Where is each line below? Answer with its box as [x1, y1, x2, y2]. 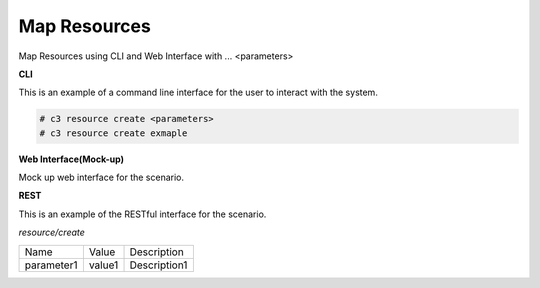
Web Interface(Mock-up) [18, 153, 125, 165]
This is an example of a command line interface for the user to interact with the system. [18, 86, 379, 99]
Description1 [129, 258, 188, 272]
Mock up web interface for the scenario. [18, 171, 185, 184]
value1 [88, 258, 119, 272]
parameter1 [24, 258, 78, 272]
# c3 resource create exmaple [39, 127, 188, 139]
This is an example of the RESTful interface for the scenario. [18, 208, 267, 220]
